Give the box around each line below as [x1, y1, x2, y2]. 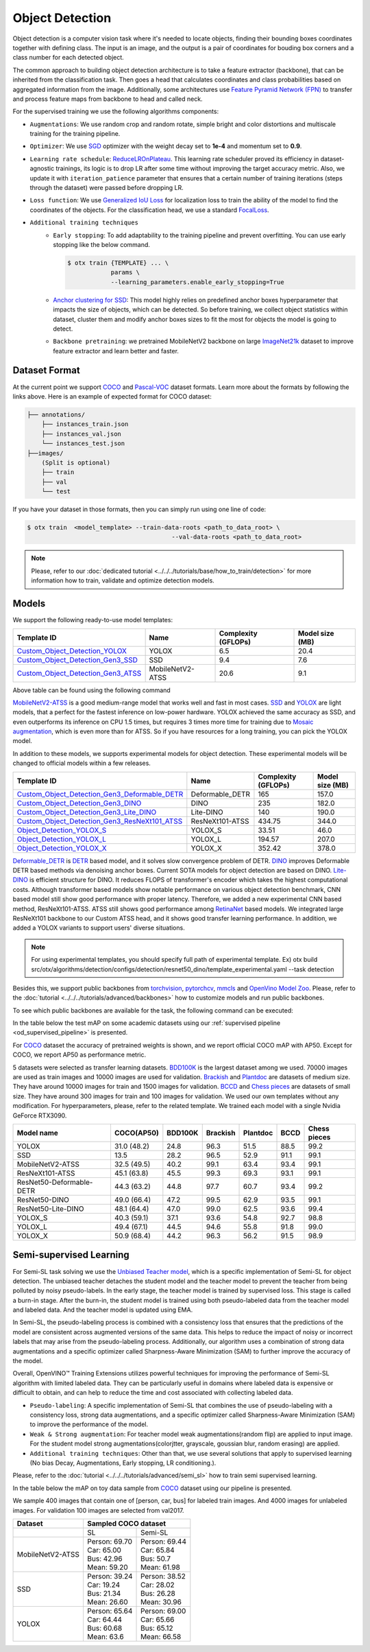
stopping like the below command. [53, 240, 151, 248]
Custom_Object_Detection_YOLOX [16, 646, 127, 655]
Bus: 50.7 [140, 1554, 171, 1563]
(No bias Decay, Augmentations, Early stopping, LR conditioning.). [29, 1459, 217, 1467]
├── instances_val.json [41, 429, 121, 438]
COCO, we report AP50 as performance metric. [12, 1050, 147, 1059]
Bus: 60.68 [86, 1623, 123, 1633]
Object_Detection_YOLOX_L [16, 834, 106, 844]
